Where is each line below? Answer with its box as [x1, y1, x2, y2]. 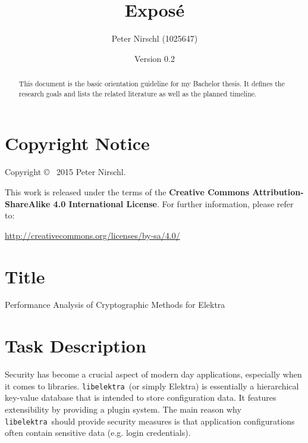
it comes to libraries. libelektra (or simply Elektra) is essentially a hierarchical [5, 379, 299, 392]
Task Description [5, 333, 146, 358]
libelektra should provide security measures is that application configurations [5, 414, 295, 427]
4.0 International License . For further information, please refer [53, 197, 294, 210]
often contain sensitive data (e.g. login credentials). [5, 426, 191, 439]
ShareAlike [5, 197, 51, 210]
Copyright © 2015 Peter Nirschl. [5, 166, 126, 178]
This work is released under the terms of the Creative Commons [5, 185, 250, 198]
